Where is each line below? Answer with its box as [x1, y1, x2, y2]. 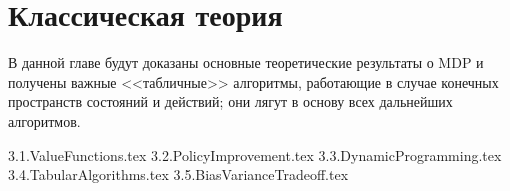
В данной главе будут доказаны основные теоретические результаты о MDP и [8, 52, 484, 73]
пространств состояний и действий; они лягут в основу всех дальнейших [8, 91, 453, 112]
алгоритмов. [8, 110, 81, 131]
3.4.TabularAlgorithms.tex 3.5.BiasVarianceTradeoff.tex [8, 164, 349, 185]
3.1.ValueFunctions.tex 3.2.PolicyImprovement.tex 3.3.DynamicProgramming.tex [8, 144, 502, 165]
